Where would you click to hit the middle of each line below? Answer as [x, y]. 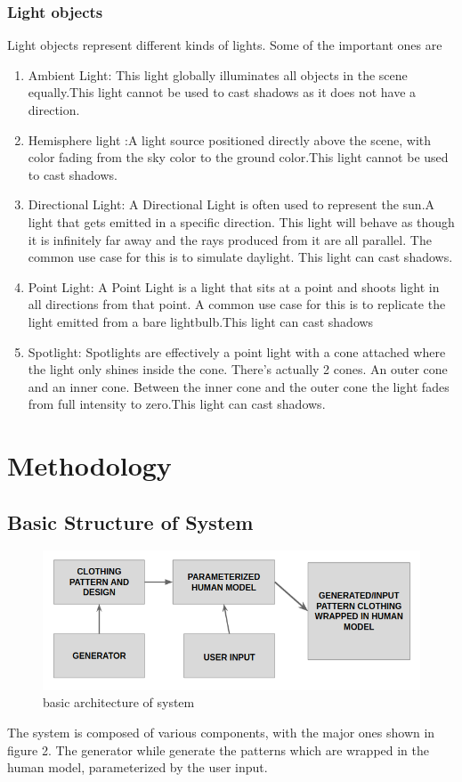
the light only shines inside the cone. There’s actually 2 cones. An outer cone [238, 369]
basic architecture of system [119, 702]
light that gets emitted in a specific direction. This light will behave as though [241, 221]
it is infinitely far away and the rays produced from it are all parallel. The [230, 239]
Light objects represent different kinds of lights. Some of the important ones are [225, 45]
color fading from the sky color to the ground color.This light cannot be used [238, 157]
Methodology [89, 465]
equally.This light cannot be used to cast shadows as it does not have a [222, 92]
